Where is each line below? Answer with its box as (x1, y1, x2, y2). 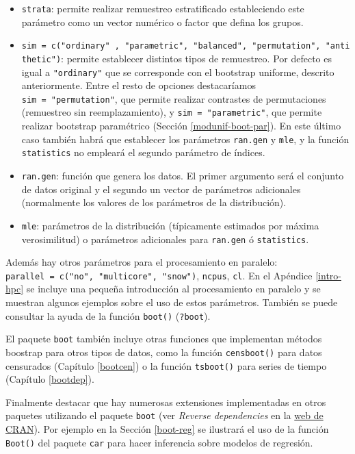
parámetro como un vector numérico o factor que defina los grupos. (21, 14, 304, 29)
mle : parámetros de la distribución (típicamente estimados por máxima (21, 218, 319, 232)
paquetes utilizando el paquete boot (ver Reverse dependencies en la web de (5, 408, 324, 423)
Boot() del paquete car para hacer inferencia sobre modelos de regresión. (5, 435, 313, 449)
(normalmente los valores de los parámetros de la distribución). (21, 195, 287, 210)
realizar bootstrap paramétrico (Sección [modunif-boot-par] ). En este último (21, 118, 341, 133)
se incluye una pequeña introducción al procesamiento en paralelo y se (26, 281, 321, 296)
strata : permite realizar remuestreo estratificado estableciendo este (21, 1, 304, 15)
